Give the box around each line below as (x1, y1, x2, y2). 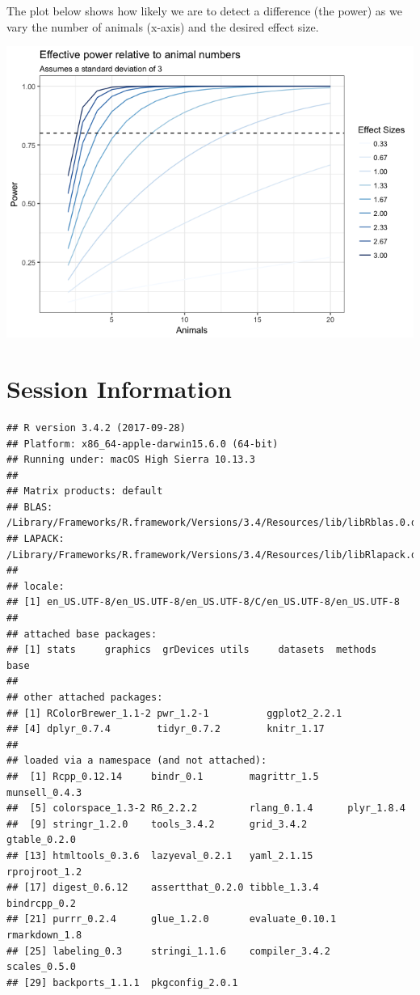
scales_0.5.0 (6, 961, 76, 973)
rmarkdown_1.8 (6, 929, 82, 941)
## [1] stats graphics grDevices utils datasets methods (6, 644, 377, 656)
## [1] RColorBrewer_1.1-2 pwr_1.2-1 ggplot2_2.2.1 (6, 707, 342, 719)
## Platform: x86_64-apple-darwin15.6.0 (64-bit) (6, 438, 279, 450)
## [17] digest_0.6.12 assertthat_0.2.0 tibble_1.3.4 (6, 882, 319, 894)
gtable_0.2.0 (6, 834, 76, 846)
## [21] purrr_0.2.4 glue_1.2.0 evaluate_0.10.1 (6, 913, 337, 925)
